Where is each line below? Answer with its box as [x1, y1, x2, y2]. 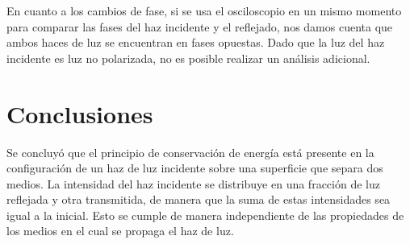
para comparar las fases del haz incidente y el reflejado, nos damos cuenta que [6, 18, 393, 35]
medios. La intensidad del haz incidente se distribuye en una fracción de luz [6, 175, 380, 192]
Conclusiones [6, 97, 153, 130]
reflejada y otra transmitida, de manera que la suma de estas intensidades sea [6, 191, 391, 208]
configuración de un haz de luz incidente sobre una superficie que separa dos [6, 159, 383, 176]
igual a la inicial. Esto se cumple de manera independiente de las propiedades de [6, 206, 404, 223]
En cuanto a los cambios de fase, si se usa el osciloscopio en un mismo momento [6, 2, 402, 19]
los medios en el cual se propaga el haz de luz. [6, 222, 234, 239]
